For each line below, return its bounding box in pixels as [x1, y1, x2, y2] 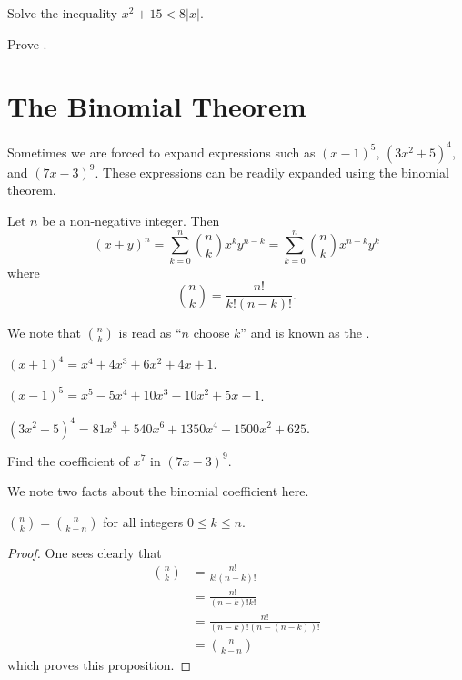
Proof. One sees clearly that [7, 543, 162, 562]
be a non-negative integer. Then [42, 211, 220, 229]
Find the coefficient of [7, 451, 129, 470]
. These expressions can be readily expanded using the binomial [95, 162, 449, 181]
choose [193, 323, 230, 342]
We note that [7, 323, 81, 342]
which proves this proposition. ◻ [7, 655, 192, 674]
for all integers [103, 512, 184, 531]
